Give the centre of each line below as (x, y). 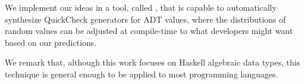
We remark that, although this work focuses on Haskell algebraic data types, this (152, 62)
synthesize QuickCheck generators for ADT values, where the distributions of (145, 19)
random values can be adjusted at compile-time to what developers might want (149, 31)
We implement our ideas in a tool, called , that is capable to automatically (141, 7)
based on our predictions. (51, 42)
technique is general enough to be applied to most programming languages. (142, 74)
